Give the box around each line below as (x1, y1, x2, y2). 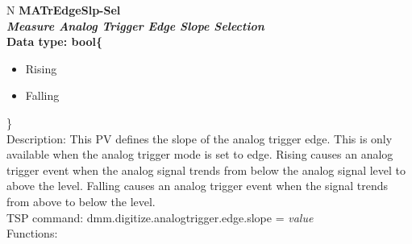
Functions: (6, 225, 58, 242)
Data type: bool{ (6, 33, 102, 50)
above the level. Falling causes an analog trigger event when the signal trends (6, 177, 389, 194)
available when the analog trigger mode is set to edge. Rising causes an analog (6, 146, 393, 163)
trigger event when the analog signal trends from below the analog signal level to (6, 161, 406, 178)
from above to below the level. (6, 192, 156, 209)
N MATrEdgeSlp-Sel (6, 2, 121, 18)
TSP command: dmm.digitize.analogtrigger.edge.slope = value (6, 209, 314, 225)
